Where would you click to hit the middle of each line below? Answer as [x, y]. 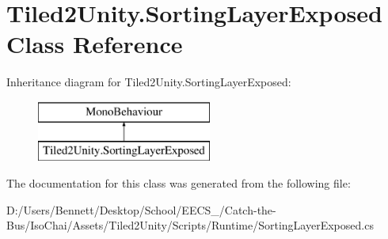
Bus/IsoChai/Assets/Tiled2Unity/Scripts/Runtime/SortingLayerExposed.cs [190, 225]
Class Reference [95, 44]
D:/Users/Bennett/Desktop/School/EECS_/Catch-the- [141, 209]
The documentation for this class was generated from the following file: [179, 183]
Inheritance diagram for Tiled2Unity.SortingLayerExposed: [149, 82]
